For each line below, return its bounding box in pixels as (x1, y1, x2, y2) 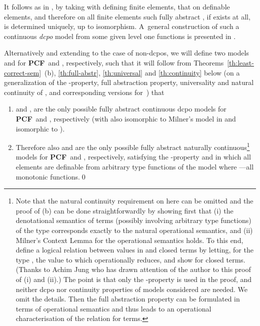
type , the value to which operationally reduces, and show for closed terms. (15, 254, 245, 264)
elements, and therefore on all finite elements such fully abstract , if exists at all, (4, 11, 250, 21)
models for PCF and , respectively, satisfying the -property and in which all (15, 151, 251, 162)
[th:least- (227, 57, 254, 67)
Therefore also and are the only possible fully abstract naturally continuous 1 (15, 140, 250, 152)
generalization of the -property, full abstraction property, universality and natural (4, 77, 254, 87)
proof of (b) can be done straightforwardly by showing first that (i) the (15, 205, 233, 215)
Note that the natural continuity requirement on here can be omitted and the (15, 195, 253, 206)
